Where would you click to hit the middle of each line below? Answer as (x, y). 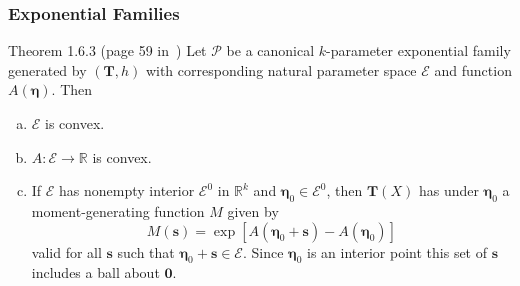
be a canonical (270, 50)
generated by (47, 69)
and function (473, 69)
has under (448, 190)
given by (253, 210)
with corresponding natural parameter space (281, 69)
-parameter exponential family (418, 50)
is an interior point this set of (397, 251)
